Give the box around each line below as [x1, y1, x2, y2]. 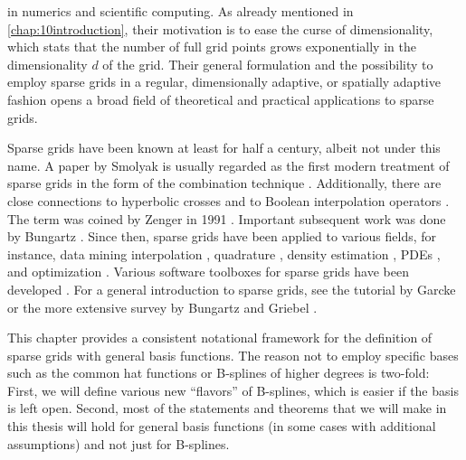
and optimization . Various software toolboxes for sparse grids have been [7, 262, 409, 281]
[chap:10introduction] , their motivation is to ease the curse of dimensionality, [7, 19, 433, 38]
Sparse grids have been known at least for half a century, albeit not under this [7, 138, 441, 157]
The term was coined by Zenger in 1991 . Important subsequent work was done [7, 209, 446, 228]
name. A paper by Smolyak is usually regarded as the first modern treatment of [7, 155, 450, 174]
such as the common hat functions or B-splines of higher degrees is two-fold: [7, 363, 430, 382]
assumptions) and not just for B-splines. [7, 434, 230, 453]
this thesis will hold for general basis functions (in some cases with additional [7, 417, 436, 436]
